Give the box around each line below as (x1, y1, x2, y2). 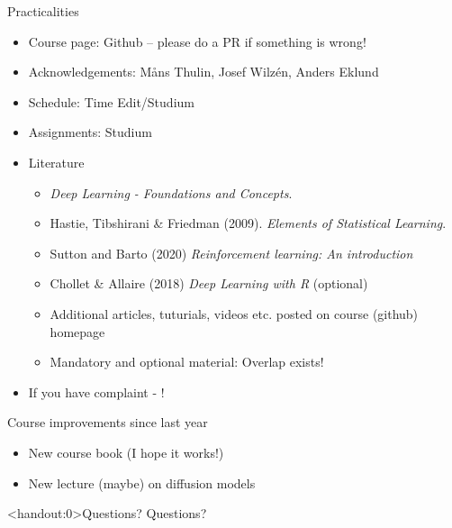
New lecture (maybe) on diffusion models (28, 473, 256, 492)
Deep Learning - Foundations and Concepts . (50, 183, 293, 202)
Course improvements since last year (7, 413, 208, 432)
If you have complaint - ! (28, 382, 165, 401)
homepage (50, 322, 105, 341)
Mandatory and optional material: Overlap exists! (50, 352, 324, 371)
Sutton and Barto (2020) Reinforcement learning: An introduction (50, 243, 413, 262)
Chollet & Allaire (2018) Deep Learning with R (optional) (50, 274, 368, 293)
